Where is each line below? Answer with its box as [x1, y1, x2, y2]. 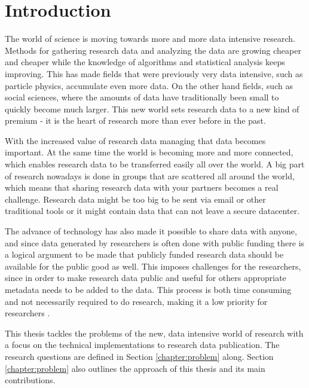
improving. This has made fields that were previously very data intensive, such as [5, 67, 303, 80]
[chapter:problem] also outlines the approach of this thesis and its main [5, 362, 265, 374]
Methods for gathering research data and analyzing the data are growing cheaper [5, 44, 301, 56]
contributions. [5, 374, 56, 386]
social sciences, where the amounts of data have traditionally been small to [5, 91, 279, 103]
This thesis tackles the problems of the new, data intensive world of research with [5, 326, 304, 339]
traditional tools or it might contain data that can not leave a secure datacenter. [5, 204, 300, 217]
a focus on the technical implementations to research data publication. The [5, 338, 280, 351]
